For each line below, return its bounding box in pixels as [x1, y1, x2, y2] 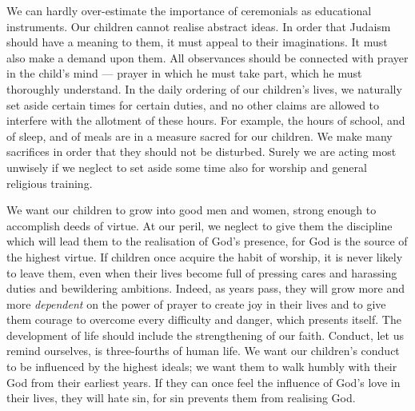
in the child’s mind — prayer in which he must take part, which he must [6, 65, 362, 82]
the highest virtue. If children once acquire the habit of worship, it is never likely [6, 248, 403, 265]
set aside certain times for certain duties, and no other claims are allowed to [6, 96, 380, 113]
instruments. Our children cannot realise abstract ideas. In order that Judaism [6, 18, 391, 34]
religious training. [6, 174, 93, 191]
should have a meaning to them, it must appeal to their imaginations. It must [6, 34, 388, 50]
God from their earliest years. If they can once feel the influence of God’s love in [6, 373, 401, 390]
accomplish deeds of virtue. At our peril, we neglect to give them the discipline [6, 217, 393, 233]
